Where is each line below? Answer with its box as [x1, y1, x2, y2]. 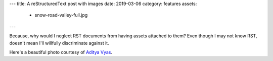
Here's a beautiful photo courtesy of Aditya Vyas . [9, 49, 112, 55]
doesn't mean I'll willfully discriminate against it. [9, 40, 109, 46]
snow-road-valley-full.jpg [34, 12, 88, 18]
